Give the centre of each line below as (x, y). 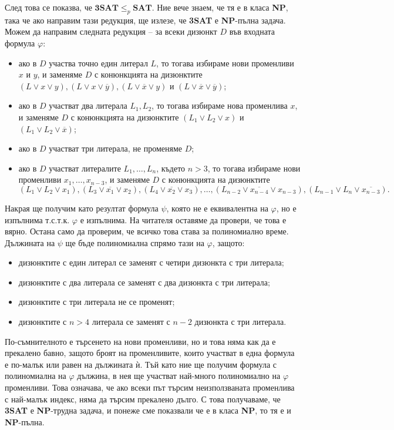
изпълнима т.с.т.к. (37, 219)
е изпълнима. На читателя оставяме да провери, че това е (183, 219)
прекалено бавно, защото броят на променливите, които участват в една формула (150, 353)
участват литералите (85, 168)
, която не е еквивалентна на (217, 208)
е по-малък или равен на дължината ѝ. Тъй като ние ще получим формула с (141, 364)
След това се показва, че (48, 7)
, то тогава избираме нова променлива (220, 105)
